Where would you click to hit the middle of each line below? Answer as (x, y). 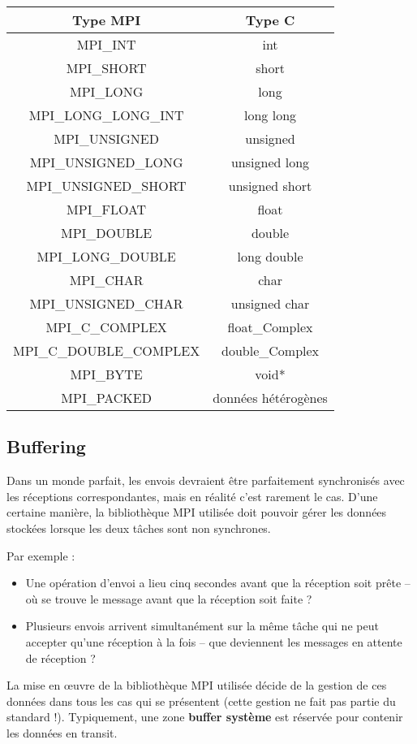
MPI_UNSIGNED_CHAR (106, 303)
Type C (270, 20)
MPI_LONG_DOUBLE (106, 256)
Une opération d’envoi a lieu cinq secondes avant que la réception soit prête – (218, 583)
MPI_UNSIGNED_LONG (106, 162)
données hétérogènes (270, 398)
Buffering (46, 446)
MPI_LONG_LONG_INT (106, 115)
